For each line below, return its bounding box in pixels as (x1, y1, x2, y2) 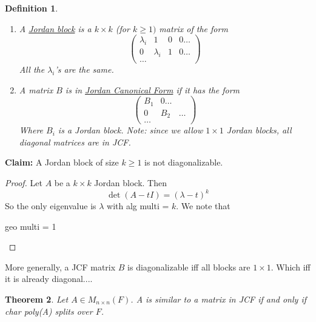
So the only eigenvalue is (5, 200, 96, 212)
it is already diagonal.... (5, 272, 93, 285)
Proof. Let (5, 176, 42, 189)
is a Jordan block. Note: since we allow (58, 124, 203, 136)
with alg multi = (107, 200, 169, 212)
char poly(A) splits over (5, 304, 93, 317)
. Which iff (271, 260, 311, 273)
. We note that (176, 200, 230, 212)
